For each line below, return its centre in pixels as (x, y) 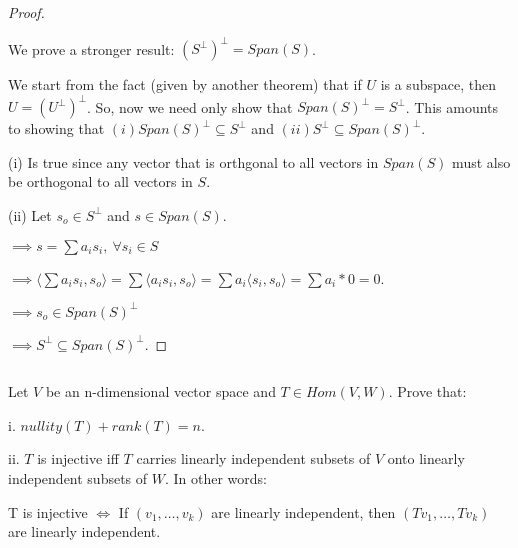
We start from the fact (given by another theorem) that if (185, 84)
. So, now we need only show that (190, 106)
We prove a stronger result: (91, 48)
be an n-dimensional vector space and (160, 391)
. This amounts (452, 106)
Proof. (26, 12)
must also (481, 161)
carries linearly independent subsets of (253, 458)
